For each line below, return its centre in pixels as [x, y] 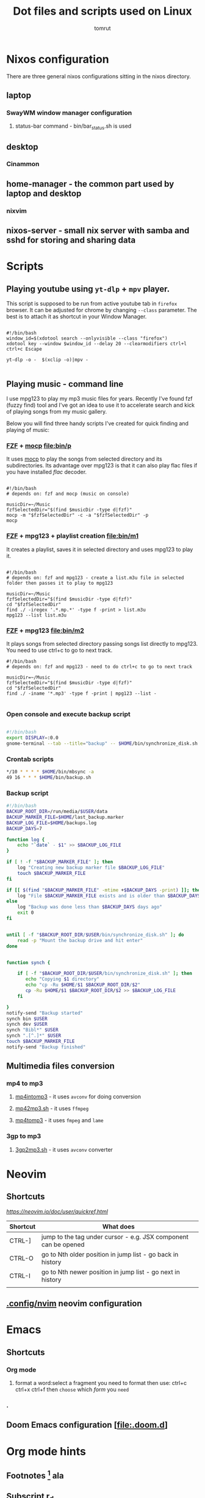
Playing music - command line [65, 384]
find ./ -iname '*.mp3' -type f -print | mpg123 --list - [81, 693]
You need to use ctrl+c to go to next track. [59, 650]
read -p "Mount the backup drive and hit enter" [80, 940]
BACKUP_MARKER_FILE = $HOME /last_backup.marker [65, 817]
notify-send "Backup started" [45, 1013]
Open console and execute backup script [68, 714]
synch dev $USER [27, 1025]
